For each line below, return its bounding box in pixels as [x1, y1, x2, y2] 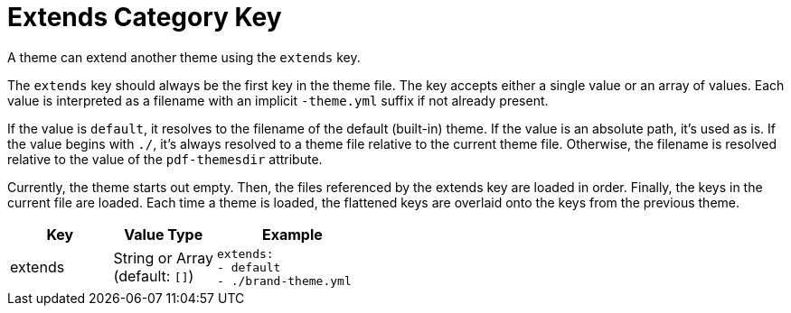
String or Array [113, 249, 214, 268]
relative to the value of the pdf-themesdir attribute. [7, 151, 323, 167]
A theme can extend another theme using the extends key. [7, 49, 361, 65]
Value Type [124, 225, 203, 244]
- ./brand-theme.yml [217, 273, 352, 288]
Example [261, 225, 323, 244]
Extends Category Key [7, 2, 282, 32]
